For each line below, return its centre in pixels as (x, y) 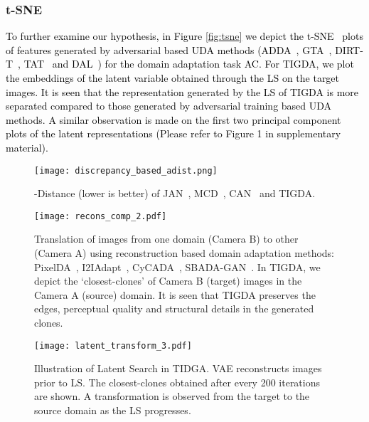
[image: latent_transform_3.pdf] (113, 345)
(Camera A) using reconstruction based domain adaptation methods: (184, 253)
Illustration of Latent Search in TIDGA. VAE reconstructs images (178, 368)
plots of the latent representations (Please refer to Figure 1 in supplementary (173, 133)
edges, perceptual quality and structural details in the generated (174, 308)
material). (27, 147)
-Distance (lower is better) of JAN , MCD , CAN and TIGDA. (175, 193)
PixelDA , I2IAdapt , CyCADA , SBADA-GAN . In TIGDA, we (177, 267)
